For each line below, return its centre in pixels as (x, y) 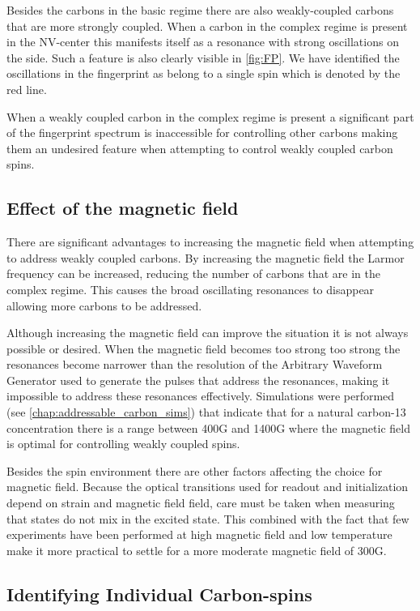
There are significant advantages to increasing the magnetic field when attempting (210, 242)
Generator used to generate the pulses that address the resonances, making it (198, 380)
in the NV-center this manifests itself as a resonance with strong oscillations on (203, 42)
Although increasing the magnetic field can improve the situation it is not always (208, 333)
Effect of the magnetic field (123, 208)
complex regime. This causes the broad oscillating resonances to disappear (191, 289)
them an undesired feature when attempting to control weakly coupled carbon (200, 148)
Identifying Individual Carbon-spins (159, 594)
